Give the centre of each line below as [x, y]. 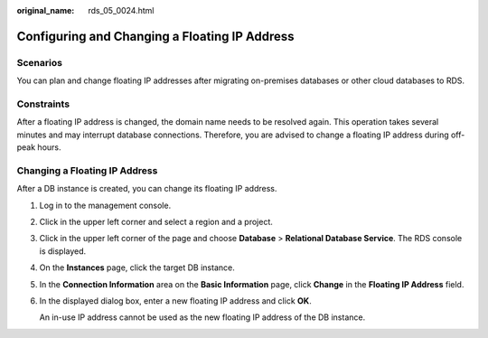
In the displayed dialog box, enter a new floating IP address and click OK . [175, 300]
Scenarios [40, 62]
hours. [49, 147]
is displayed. [63, 251]
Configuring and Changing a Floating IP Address [155, 36]
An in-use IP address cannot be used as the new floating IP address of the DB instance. [202, 317]
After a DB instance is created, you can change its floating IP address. [147, 189]
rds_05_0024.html [121, 10]
